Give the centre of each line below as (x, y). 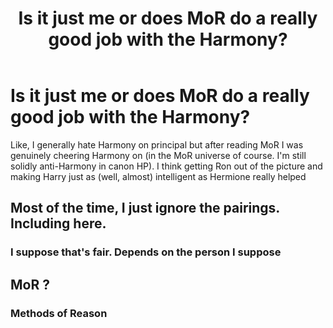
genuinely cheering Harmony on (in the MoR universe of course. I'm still (158, 155)
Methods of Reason (59, 313)
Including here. (58, 223)
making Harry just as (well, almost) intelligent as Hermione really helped (158, 176)
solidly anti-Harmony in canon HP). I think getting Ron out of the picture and (166, 166)
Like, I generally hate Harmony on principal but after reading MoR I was (157, 144)
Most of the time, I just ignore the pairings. (145, 208)
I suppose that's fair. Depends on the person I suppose (146, 252)
